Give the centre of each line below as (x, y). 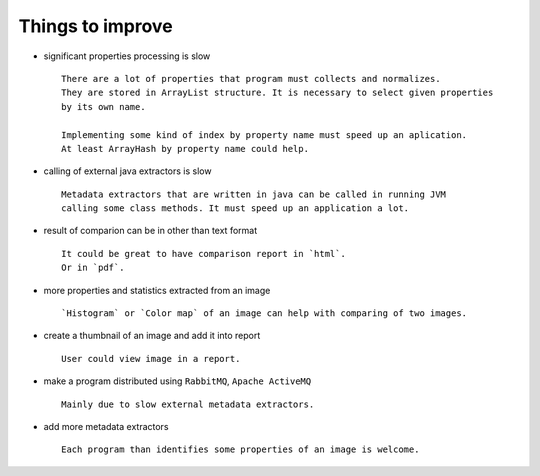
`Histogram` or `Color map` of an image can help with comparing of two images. (264, 313)
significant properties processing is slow (127, 56)
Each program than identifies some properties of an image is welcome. (240, 449)
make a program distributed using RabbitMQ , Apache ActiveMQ (177, 381)
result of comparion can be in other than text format (150, 231)
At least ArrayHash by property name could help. (185, 148)
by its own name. (103, 106)
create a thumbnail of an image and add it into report (152, 336)
